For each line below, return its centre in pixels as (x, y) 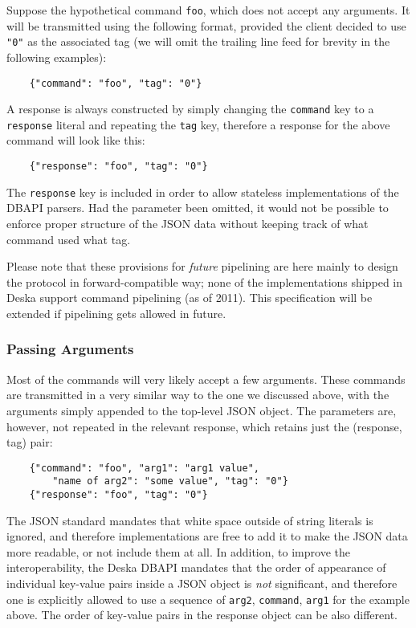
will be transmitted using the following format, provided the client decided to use (206, 25)
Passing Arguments (70, 349)
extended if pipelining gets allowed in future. (116, 313)
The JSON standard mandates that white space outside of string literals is (190, 520)
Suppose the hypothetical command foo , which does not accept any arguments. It (208, 10)
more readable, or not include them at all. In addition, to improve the (178, 551)
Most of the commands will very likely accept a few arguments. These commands (206, 379)
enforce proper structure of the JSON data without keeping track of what (188, 223)
